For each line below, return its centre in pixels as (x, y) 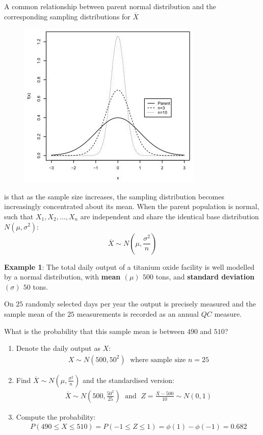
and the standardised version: (128, 380)
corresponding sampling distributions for (67, 16)
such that (19, 216)
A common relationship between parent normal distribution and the (110, 6)
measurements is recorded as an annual (138, 313)
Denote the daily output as (58, 348)
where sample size (158, 360)
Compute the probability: (56, 416)
